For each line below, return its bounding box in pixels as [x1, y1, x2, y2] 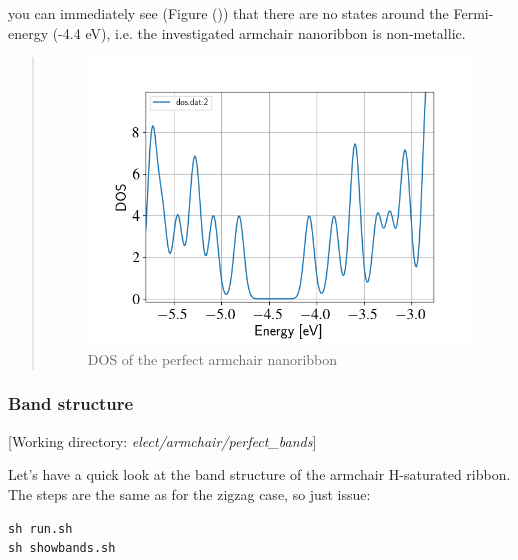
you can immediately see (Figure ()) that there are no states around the [8, 3, 449, 23]
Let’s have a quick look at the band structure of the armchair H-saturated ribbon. [8, 464, 511, 485]
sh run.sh [8, 521, 73, 536]
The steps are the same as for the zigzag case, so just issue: [8, 483, 371, 504]
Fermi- [453, 3, 494, 23]
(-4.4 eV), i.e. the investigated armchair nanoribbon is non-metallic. [52, 22, 466, 43]
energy [8, 22, 49, 43]
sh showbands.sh [8, 541, 116, 556]
